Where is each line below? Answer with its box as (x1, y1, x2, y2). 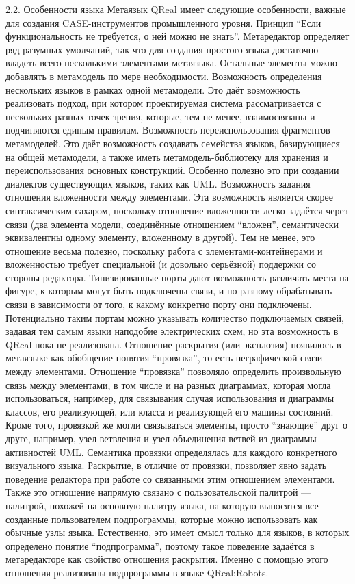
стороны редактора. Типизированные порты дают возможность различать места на (5, 270, 349, 284)
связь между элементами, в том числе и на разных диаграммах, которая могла (5, 377, 331, 392)
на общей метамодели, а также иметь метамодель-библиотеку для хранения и (5, 149, 328, 164)
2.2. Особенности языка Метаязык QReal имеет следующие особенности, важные (5, 2, 346, 16)
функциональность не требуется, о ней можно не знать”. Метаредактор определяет (5, 29, 350, 43)
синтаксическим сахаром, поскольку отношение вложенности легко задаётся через (5, 203, 348, 217)
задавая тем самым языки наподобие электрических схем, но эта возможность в (5, 324, 339, 338)
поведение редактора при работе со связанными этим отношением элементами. (5, 471, 335, 485)
